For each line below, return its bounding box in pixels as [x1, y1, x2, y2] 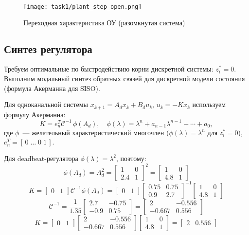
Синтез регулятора [4, 41, 92, 56]
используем [192, 99, 226, 109]
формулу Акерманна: [4, 109, 66, 119]
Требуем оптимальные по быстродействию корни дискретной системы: [4, 64, 213, 74]
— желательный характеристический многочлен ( [22, 127, 169, 137]
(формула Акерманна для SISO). [4, 83, 100, 93]
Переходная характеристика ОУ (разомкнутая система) [23, 17, 185, 27]
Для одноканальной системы [4, 99, 89, 109]
